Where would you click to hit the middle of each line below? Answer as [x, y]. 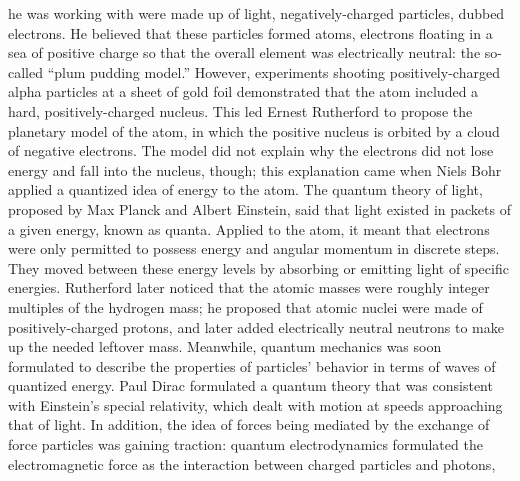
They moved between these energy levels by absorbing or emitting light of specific [258, 267]
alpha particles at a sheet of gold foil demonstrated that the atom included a [243, 91]
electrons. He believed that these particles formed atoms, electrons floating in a [250, 32]
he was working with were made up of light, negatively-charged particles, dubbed [256, 13]
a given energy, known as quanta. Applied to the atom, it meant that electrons [249, 228]
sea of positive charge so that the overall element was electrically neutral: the [244, 52]
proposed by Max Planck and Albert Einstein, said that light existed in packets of [259, 208]
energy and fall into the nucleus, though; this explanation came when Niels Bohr [255, 169]
